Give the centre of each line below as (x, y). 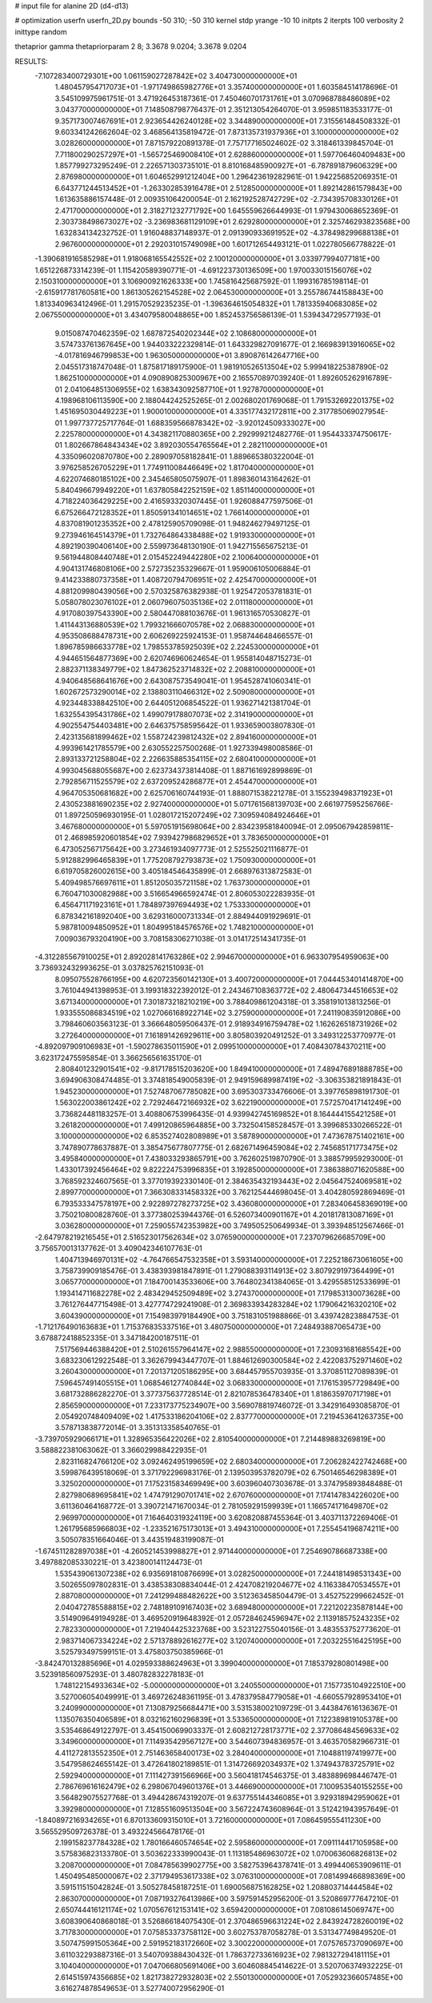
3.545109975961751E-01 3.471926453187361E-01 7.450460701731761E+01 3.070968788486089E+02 (222, 98)
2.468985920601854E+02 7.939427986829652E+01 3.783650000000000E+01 (197, 838)
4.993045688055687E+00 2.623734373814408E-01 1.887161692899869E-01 (184, 770)
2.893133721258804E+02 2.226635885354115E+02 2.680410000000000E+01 (185, 759)
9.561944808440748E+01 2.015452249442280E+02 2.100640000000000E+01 (187, 558)
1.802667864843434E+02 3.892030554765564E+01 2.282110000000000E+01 (196, 445)
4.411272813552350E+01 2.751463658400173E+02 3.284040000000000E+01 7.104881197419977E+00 (226, 1753)
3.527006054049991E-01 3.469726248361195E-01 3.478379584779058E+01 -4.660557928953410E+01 (228, 1697)
